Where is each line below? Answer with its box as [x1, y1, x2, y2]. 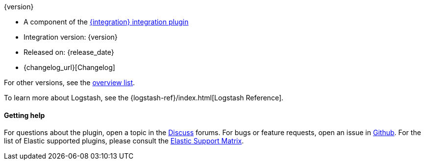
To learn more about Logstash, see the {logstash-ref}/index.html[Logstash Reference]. [4, 94, 284, 102]
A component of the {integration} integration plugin [24, 18, 189, 26]
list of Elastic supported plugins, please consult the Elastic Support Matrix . [4, 137, 244, 145]
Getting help [4, 111, 45, 119]
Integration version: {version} [24, 33, 118, 41]
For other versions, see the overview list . [4, 78, 135, 87]
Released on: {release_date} [24, 48, 114, 56]
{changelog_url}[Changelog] [24, 63, 115, 71]
